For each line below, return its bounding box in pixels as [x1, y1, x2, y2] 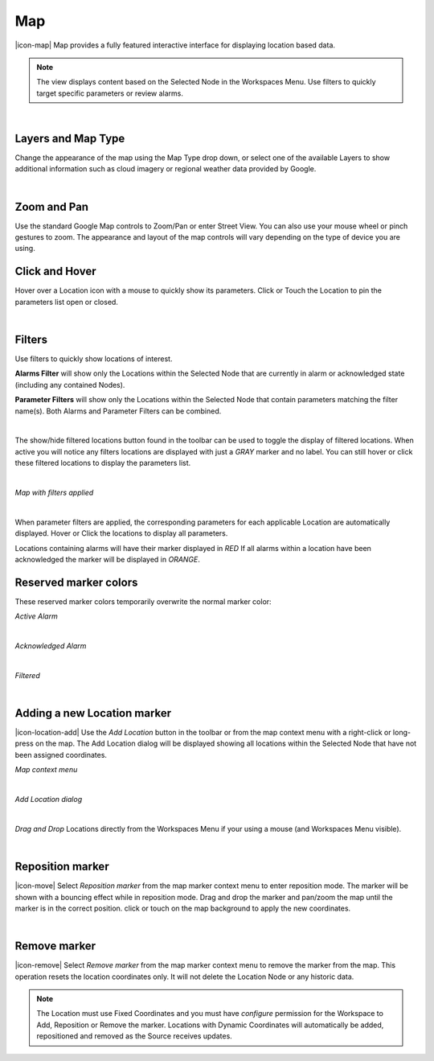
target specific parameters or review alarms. [36, 88, 184, 98]
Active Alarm [14, 611, 58, 621]
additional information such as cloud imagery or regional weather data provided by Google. [14, 164, 317, 174]
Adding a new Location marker [14, 706, 172, 720]
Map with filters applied [14, 487, 94, 497]
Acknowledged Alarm [14, 641, 87, 651]
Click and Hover [14, 265, 96, 278]
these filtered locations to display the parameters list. [14, 459, 191, 468]
